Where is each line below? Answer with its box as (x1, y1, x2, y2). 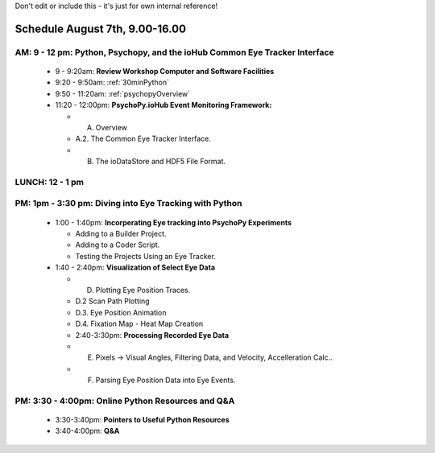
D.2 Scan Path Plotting (75, 296, 150, 306)
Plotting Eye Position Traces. (95, 285, 191, 294)
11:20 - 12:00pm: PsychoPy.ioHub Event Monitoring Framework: (55, 101, 272, 110)
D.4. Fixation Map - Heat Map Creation (75, 319, 204, 329)
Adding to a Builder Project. (75, 229, 167, 238)
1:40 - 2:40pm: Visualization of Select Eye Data (55, 262, 216, 273)
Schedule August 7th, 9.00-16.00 (14, 22, 187, 35)
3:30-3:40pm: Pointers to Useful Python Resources (55, 415, 230, 425)
